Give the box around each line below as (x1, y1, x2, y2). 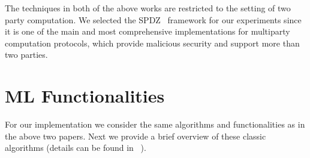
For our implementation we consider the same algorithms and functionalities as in (5, 118, 305, 131)
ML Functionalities (5, 83, 165, 108)
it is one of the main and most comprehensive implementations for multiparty (5, 25, 290, 38)
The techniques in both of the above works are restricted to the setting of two (5, 2, 291, 14)
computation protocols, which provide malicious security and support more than (5, 36, 300, 49)
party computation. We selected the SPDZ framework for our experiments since (5, 13, 302, 26)
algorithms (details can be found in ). (5, 141, 146, 154)
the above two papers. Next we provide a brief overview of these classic (5, 129, 266, 142)
